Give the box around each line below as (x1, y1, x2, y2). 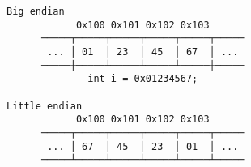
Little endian (6, 100, 83, 112)
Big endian (6, 6, 65, 17)
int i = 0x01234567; (87, 73, 198, 85)
